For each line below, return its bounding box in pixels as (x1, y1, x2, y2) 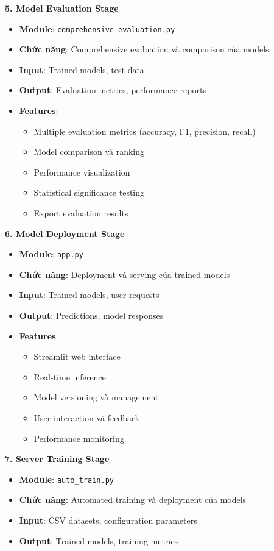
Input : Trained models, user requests (19, 288, 160, 301)
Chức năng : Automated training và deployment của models (19, 493, 247, 506)
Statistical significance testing (33, 186, 145, 199)
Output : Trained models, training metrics (19, 534, 178, 547)
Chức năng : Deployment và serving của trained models (19, 268, 230, 280)
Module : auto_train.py (19, 472, 114, 485)
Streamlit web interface (33, 350, 121, 363)
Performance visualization (33, 165, 130, 178)
